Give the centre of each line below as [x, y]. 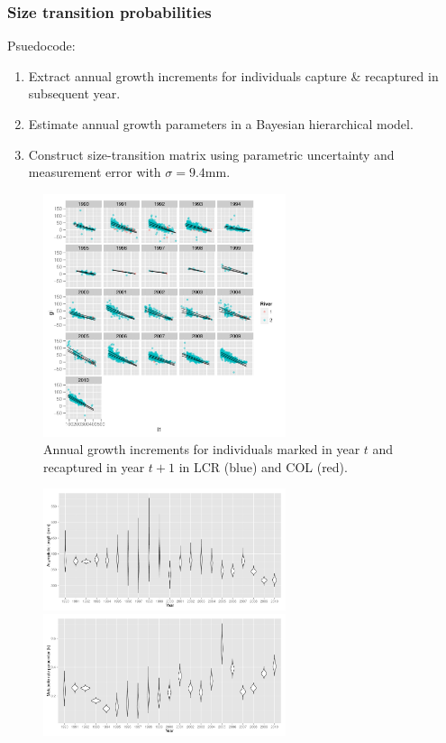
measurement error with [95, 172]
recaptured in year [94, 466]
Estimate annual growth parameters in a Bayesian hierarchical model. [221, 124]
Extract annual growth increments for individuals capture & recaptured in [233, 75]
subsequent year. [74, 93]
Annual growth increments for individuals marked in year [202, 449]
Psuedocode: [41, 46]
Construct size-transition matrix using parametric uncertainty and [211, 154]
